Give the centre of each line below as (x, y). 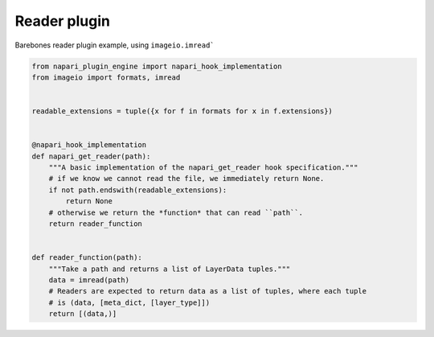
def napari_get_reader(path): (91, 156)
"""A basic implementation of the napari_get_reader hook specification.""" (203, 168)
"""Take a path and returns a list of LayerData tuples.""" (170, 269)
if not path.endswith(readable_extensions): (138, 190)
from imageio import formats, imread (106, 77)
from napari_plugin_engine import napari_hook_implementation (157, 66)
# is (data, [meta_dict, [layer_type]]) (129, 302)
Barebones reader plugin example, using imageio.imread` (115, 45)
